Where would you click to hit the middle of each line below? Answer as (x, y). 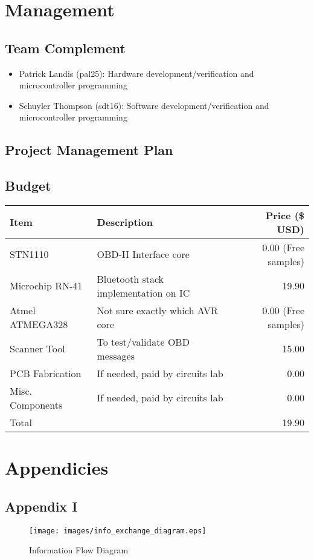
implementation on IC (143, 292)
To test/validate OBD (143, 341)
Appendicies (57, 468)
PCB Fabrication (46, 373)
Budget (28, 186)
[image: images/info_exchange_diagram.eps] (118, 531)
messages (116, 355)
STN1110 (29, 254)
